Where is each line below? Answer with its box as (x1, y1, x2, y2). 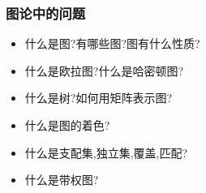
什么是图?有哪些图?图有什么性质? (24, 35, 200, 52)
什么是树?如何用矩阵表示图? (24, 89, 173, 106)
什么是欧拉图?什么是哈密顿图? (24, 62, 184, 79)
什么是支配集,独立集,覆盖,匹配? (24, 144, 188, 161)
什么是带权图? (24, 171, 99, 188)
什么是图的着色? (24, 117, 110, 133)
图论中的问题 (6, 2, 86, 23)
